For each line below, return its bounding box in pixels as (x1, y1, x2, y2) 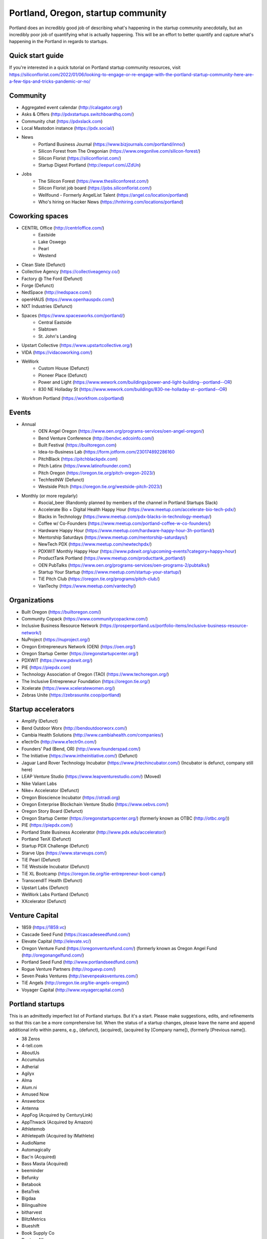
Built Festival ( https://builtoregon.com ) (38, 442, 117, 448)
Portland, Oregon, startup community (9, 7, 167, 18)
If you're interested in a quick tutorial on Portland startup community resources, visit (9, 64, 181, 70)
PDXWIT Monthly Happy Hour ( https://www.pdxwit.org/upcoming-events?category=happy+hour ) (38, 548, 237, 554)
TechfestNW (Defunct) (38, 476, 85, 483)
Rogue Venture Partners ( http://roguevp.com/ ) (21, 966, 116, 972)
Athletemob (21, 1126, 45, 1132)
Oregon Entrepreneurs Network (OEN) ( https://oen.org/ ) (21, 643, 136, 649)
